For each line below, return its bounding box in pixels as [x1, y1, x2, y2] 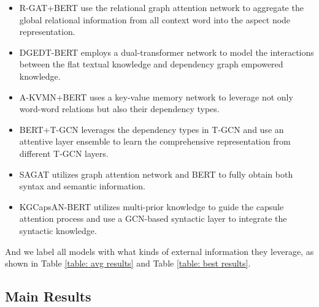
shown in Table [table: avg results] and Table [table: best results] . [5, 257, 251, 270]
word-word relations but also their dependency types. [19, 102, 220, 115]
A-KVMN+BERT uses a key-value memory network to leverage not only [19, 90, 293, 103]
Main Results [5, 287, 91, 306]
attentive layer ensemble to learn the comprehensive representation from [19, 135, 291, 148]
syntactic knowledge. [19, 224, 97, 237]
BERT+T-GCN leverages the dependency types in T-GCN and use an [19, 123, 284, 135]
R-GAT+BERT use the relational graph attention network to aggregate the [19, 1, 304, 13]
